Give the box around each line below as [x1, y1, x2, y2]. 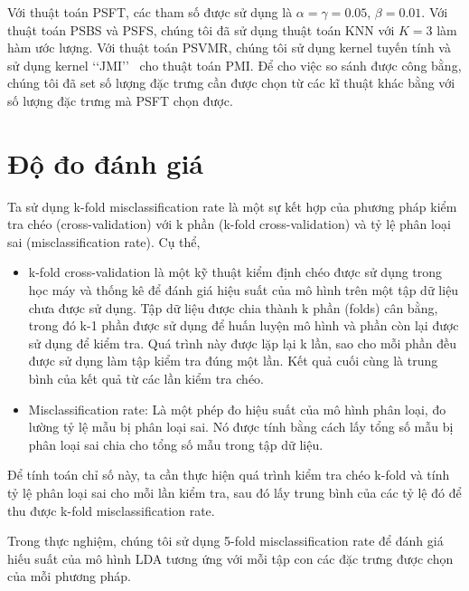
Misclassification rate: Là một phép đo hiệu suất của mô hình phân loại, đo [28, 399, 446, 418]
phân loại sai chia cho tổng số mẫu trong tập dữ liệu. [28, 434, 324, 453]
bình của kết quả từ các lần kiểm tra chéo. [28, 369, 264, 388]
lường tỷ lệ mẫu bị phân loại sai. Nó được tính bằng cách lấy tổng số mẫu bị [28, 417, 454, 436]
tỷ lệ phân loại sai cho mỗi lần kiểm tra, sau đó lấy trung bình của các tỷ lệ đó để [7, 483, 462, 501]
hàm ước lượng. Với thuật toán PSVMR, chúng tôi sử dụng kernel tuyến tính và [7, 38, 451, 57]
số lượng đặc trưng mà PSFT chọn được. [7, 91, 233, 110]
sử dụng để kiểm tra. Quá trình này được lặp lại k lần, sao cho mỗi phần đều [28, 333, 456, 352]
